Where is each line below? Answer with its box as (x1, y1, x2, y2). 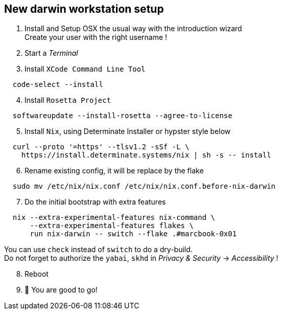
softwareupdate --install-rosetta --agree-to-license (12, 111, 232, 120)
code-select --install (12, 80, 103, 89)
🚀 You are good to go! (25, 285, 98, 295)
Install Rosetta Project (25, 96, 111, 105)
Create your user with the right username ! (25, 33, 168, 42)
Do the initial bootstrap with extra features (25, 197, 166, 207)
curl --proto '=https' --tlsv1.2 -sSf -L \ (12, 143, 190, 151)
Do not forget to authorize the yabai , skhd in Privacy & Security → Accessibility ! (4, 254, 278, 263)
